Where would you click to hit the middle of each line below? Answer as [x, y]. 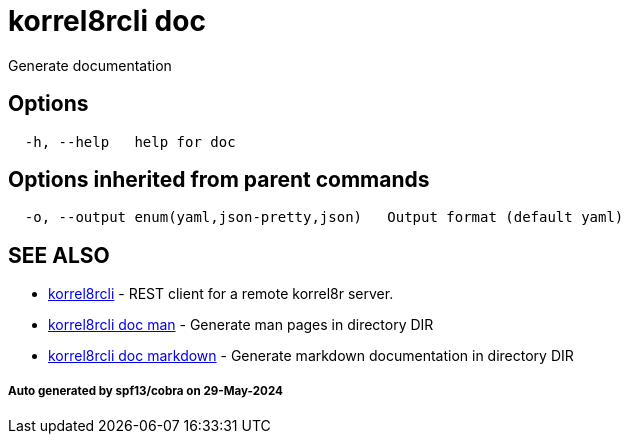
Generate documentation [90, 65]
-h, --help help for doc [130, 141]
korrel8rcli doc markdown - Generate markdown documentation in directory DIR [311, 356]
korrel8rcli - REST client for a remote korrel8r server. [221, 294]
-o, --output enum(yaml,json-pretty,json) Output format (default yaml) [324, 217]
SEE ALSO [59, 255]
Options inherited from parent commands [219, 180]
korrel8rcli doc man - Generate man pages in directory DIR [241, 325]
